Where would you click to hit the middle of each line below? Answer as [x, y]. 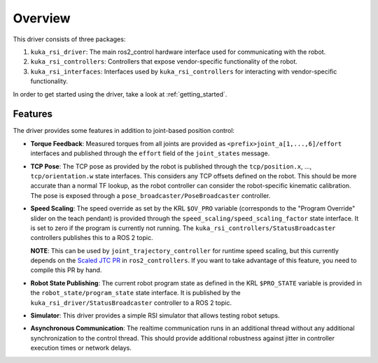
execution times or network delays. [81, 348]
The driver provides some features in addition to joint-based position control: [124, 131]
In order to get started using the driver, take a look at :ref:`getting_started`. [120, 94]
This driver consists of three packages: [69, 39]
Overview [42, 18]
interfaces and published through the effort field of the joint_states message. [150, 153]
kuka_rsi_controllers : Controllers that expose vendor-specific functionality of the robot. [164, 62]
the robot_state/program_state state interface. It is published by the [135, 293]
